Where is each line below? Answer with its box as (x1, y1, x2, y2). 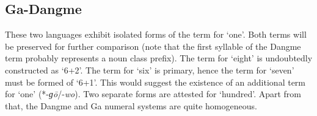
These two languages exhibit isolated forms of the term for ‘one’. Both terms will (5, 28, 307, 41)
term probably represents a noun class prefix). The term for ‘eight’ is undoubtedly (5, 52, 313, 64)
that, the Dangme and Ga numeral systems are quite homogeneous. (5, 99, 257, 112)
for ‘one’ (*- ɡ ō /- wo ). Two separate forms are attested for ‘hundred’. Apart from (5, 87, 302, 100)
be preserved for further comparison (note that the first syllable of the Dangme (5, 39, 301, 52)
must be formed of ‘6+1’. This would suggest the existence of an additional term (5, 75, 305, 88)
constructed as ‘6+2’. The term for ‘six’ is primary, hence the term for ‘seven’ (5, 63, 294, 76)
